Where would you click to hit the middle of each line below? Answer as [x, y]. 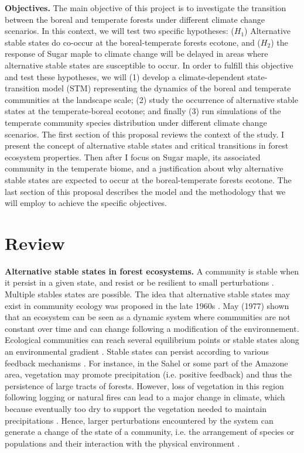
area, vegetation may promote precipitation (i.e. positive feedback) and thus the [148, 374]
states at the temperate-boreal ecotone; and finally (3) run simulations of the [143, 111]
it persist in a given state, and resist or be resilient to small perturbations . [139, 282]
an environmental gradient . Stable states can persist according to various [137, 351]
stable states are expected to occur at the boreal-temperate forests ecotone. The [148, 179]
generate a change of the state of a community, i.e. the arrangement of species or [150, 432]
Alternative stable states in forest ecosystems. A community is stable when [152, 271]
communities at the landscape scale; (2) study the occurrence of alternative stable [151, 99]
